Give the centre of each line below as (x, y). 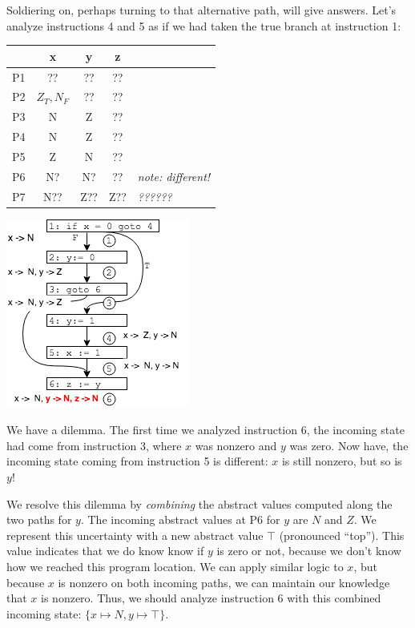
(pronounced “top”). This (342, 535)
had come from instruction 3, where (94, 445)
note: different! (174, 176)
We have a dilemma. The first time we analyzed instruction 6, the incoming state (205, 430)
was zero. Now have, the (349, 445)
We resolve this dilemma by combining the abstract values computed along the (199, 503)
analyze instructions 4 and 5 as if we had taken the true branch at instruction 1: (204, 25)
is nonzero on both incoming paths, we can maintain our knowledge (224, 582)
